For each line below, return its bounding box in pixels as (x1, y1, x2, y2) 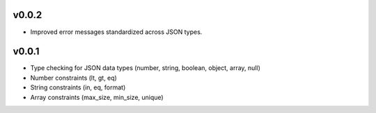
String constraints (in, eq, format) (30, 83, 126, 92)
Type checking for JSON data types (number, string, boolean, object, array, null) (30, 64, 260, 72)
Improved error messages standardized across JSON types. (30, 28, 203, 36)
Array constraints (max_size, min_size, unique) (30, 93, 164, 101)
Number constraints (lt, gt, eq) (30, 73, 118, 82)
